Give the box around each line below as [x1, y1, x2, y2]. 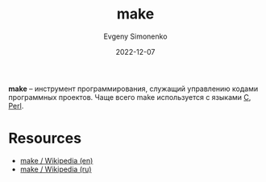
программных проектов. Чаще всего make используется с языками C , [8, 92, 251, 101]
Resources [8, 130, 82, 147]
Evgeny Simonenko [103, 31, 168, 41]
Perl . [8, 101, 24, 110]
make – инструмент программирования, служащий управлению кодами [8, 84, 259, 93]
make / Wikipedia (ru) [19, 164, 92, 174]
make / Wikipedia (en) [19, 155, 94, 165]
